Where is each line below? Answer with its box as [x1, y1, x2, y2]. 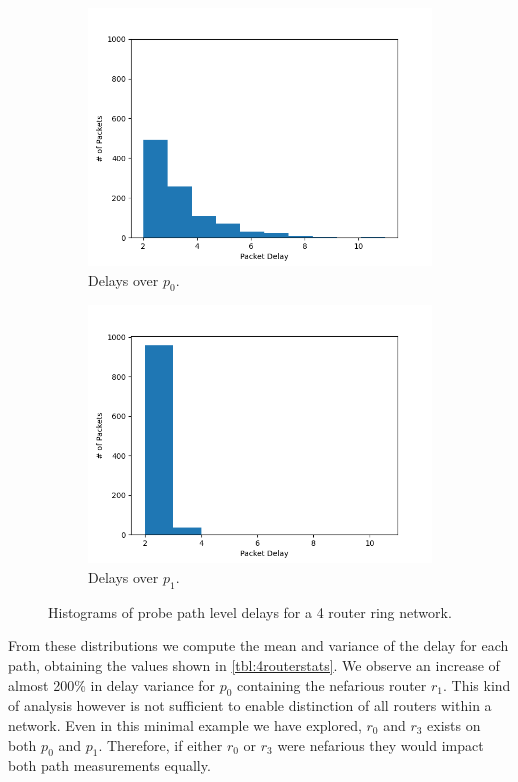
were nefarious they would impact [277, 734, 484, 755]
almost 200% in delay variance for [8, 674, 216, 695]
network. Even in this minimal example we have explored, [8, 714, 362, 735]
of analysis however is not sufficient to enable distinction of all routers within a [8, 695, 492, 716]
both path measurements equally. [8, 755, 211, 776]
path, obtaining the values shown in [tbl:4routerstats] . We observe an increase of [8, 654, 500, 675]
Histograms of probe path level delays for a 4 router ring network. [48, 601, 452, 622]
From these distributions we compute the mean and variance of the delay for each [8, 635, 509, 656]
